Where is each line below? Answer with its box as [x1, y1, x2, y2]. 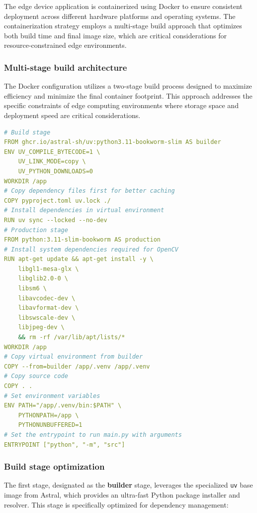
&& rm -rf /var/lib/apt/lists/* [18, 334, 125, 341]
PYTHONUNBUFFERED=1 [18, 421, 83, 429]
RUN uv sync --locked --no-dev [4, 216, 107, 224]
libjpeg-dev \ [18, 324, 65, 331]
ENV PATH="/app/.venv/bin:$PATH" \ [4, 402, 122, 409]
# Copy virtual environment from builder [4, 353, 143, 361]
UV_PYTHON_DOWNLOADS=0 [18, 167, 93, 175]
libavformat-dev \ [18, 304, 79, 312]
